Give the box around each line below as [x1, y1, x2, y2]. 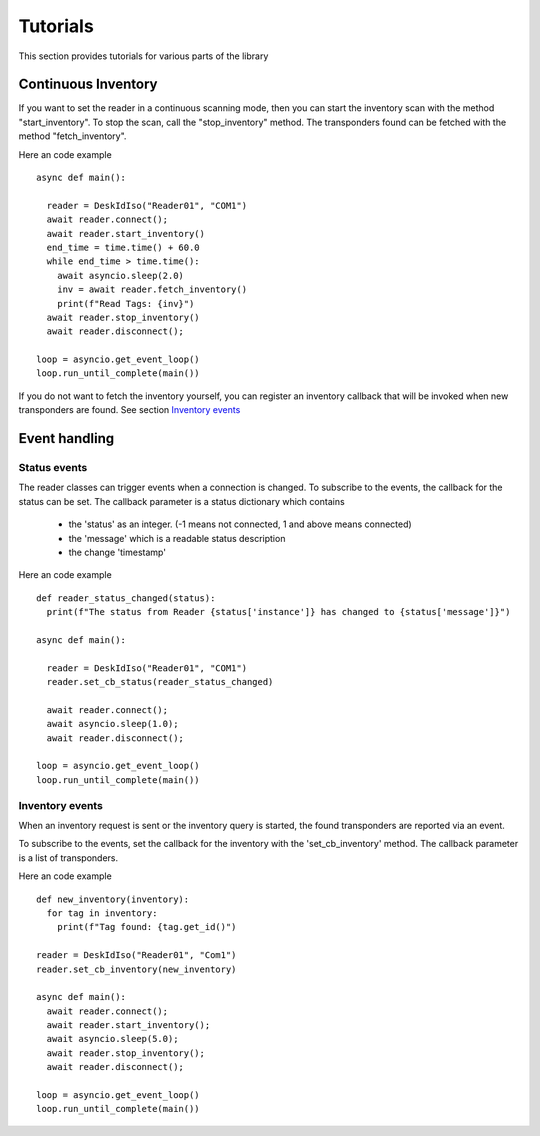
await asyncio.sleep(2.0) [56, 270, 185, 281]
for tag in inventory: [46, 907, 158, 919]
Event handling [18, 430, 115, 447]
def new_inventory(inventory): [36, 893, 190, 905]
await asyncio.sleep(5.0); [46, 1033, 179, 1045]
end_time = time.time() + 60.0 [46, 241, 200, 253]
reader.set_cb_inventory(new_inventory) [36, 963, 237, 975]
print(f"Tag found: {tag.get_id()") [56, 921, 237, 933]
